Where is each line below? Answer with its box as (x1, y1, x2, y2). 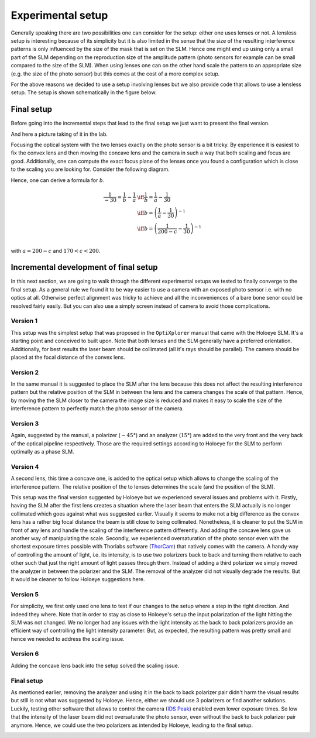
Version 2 (11, 368, 39, 376)
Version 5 (11, 590, 39, 598)
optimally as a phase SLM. (11, 448, 74, 455)
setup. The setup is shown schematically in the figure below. (11, 89, 157, 96)
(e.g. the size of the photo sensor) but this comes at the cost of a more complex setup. (11, 70, 220, 77)
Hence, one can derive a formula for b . (11, 176, 105, 184)
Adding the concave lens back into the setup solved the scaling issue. (11, 662, 180, 669)
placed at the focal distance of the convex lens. (11, 353, 125, 361)
